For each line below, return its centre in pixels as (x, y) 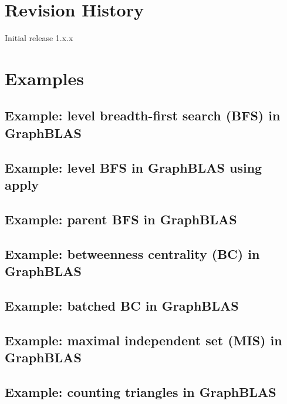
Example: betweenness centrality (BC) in (132, 253)
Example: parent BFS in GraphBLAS (121, 219)
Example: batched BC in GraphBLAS (122, 305)
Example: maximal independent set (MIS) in (143, 340)
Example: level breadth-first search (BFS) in (143, 115)
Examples (44, 78)
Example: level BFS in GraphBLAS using (134, 167)
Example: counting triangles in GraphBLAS (141, 391)
